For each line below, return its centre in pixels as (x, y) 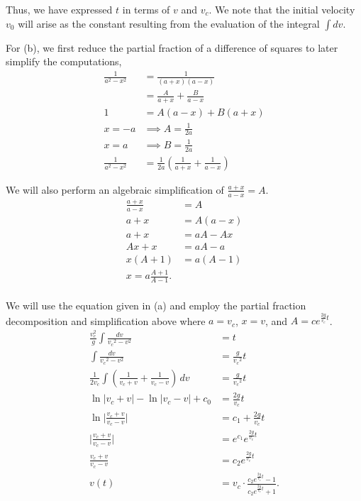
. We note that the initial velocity (282, 9)
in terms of (146, 9)
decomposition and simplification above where (106, 320)
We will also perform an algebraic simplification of (115, 189)
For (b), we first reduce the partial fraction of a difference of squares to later (172, 47)
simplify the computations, (64, 61)
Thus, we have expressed (59, 9)
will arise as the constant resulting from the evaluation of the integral (169, 23)
